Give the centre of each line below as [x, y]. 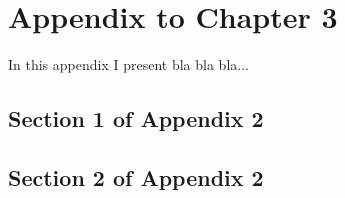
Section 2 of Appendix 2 [136, 176]
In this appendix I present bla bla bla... [128, 64]
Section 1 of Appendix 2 [136, 118]
